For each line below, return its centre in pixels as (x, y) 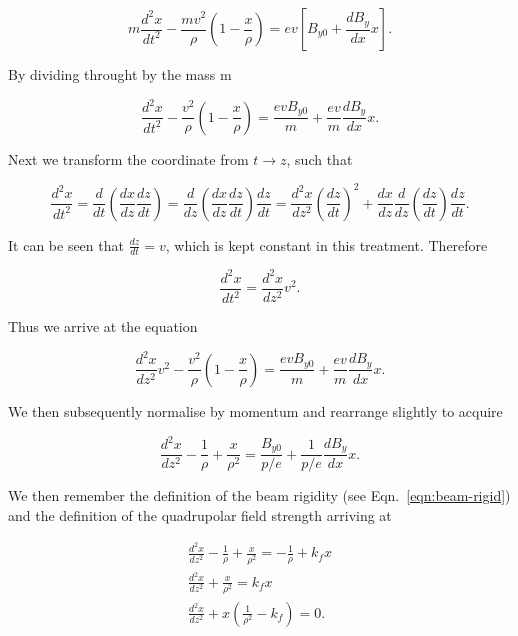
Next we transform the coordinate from (128, 158)
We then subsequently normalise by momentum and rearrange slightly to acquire (255, 410)
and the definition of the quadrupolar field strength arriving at (200, 514)
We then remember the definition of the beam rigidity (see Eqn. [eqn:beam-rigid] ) (259, 495)
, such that (319, 158)
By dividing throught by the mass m (120, 74)
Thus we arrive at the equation (103, 326)
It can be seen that (66, 244)
